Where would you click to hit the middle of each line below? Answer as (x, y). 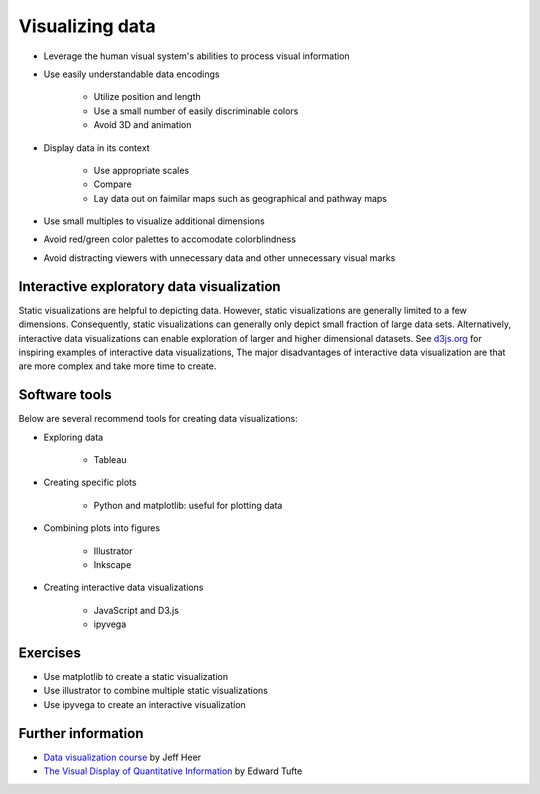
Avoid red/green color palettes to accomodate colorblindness (170, 239)
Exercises (50, 652)
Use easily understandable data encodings (131, 74)
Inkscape (112, 564)
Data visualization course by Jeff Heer (122, 757)
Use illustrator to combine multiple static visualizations (156, 691)
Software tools (65, 395)
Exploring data (73, 437)
